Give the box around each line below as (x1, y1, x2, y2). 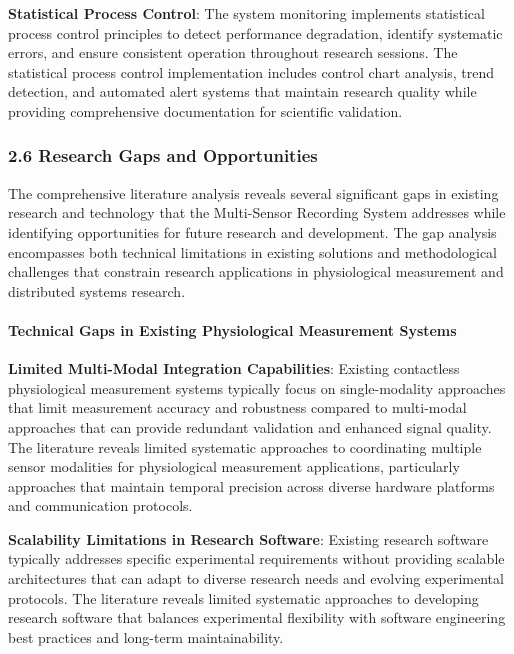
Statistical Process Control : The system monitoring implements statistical (8, 3, 485, 23)
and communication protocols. (8, 495, 193, 516)
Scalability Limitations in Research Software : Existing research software (8, 528, 489, 549)
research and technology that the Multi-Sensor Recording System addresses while (8, 202, 506, 223)
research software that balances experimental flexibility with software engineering (8, 607, 506, 628)
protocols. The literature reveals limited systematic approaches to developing (8, 587, 479, 608)
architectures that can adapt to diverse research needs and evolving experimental (8, 568, 504, 589)
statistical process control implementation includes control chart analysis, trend (8, 61, 495, 82)
